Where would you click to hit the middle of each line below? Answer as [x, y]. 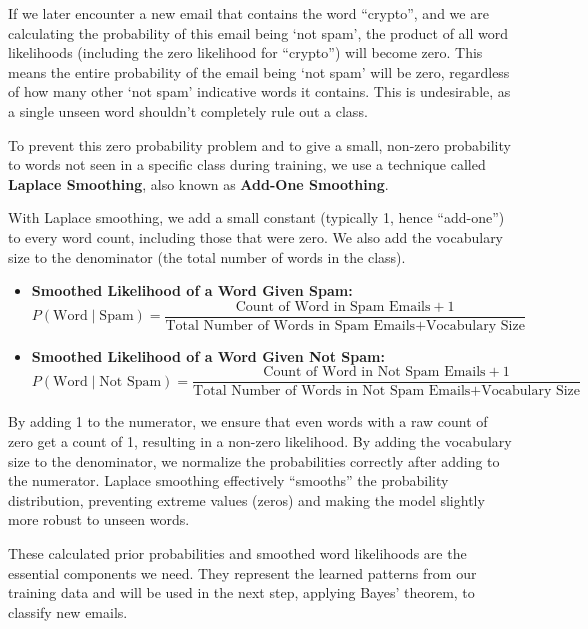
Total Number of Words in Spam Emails [290, 325]
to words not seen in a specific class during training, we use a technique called [247, 164]
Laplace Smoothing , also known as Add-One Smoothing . [198, 183]
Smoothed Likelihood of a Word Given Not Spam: [208, 355]
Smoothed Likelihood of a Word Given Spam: [192, 290]
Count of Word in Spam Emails [333, 306]
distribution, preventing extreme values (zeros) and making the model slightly [246, 499]
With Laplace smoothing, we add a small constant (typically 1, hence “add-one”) [256, 217]
